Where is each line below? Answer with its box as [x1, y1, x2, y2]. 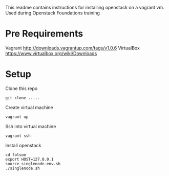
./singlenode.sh [5, 166, 40, 171]
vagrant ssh [5, 133, 31, 138]
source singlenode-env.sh [5, 161, 60, 166]
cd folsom [5, 152, 27, 157]
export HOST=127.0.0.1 [5, 156, 54, 162]
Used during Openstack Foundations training [5, 10, 100, 16]
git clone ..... [5, 95, 40, 100]
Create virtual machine [5, 104, 53, 110]
